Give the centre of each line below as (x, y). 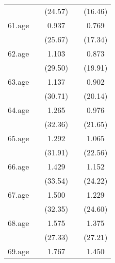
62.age (18, 53)
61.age (18, 25)
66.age (18, 166)
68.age (18, 223)
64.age (18, 110)
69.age (18, 251)
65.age (18, 138)
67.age (18, 195)
